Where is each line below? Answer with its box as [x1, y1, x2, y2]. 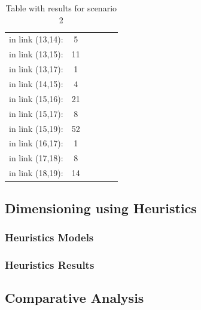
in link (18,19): [9, 167, 63, 179]
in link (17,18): [9, 152, 63, 164]
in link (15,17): [9, 107, 63, 119]
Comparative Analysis [5, 288, 144, 306]
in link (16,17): [9, 137, 63, 149]
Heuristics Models [5, 229, 94, 244]
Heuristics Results [5, 257, 95, 272]
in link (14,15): [9, 77, 63, 90]
